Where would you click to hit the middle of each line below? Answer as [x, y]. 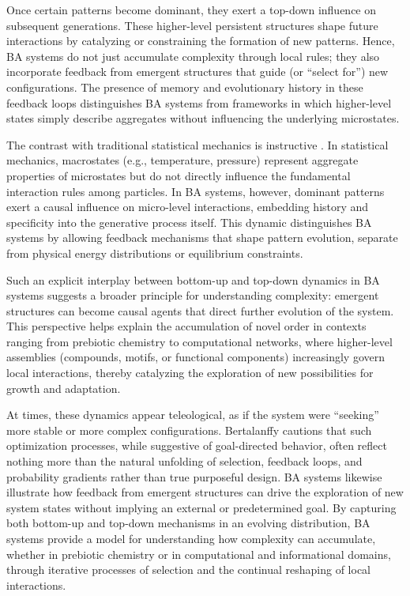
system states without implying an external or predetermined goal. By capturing [201, 507]
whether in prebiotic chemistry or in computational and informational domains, [199, 554]
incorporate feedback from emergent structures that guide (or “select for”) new [197, 72]
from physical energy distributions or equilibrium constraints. [155, 253]
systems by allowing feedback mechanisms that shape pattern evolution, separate [202, 238]
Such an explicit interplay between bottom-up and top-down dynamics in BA [193, 279]
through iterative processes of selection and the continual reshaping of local [188, 570]
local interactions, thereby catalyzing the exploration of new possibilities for [190, 373]
